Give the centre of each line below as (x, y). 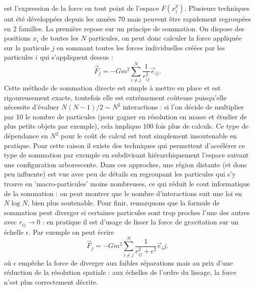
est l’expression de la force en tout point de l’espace (82, 8)
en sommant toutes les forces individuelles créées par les (141, 47)
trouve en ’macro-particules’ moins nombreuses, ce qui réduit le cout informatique (127, 184)
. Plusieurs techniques (217, 8)
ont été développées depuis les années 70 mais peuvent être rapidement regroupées (127, 19)
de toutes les (60, 38)
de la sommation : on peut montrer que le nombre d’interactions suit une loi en (123, 193)
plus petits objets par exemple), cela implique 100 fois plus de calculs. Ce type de (126, 126)
